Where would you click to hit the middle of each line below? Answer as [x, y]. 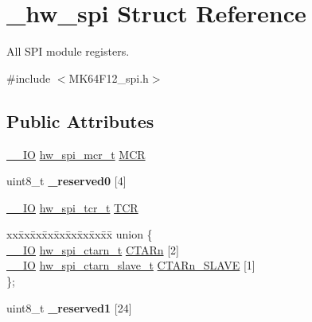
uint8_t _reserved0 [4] [66, 181]
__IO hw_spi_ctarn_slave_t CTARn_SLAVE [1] [131, 265]
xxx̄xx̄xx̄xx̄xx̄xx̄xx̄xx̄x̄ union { [80, 234]
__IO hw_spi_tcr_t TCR [72, 207]
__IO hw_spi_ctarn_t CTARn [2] [93, 249]
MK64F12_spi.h [109, 78]
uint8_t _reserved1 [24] [69, 307]
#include [29, 78]
